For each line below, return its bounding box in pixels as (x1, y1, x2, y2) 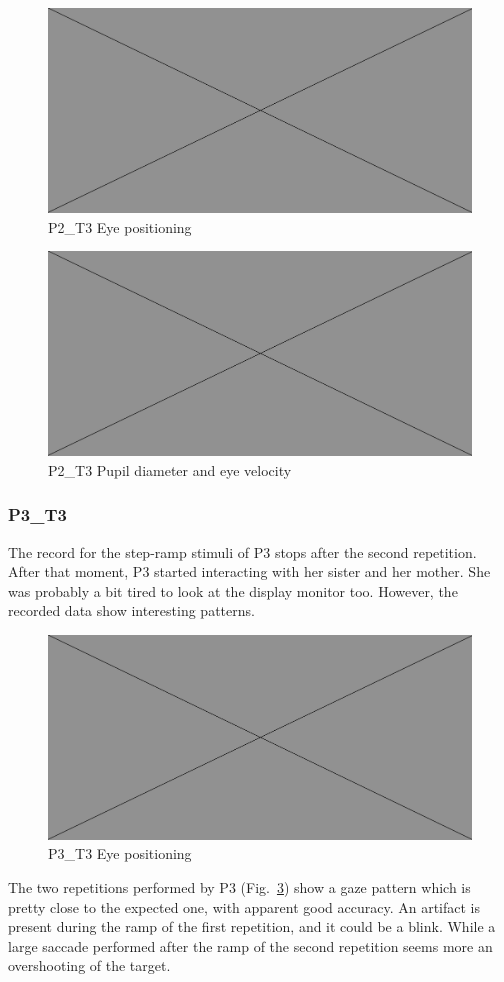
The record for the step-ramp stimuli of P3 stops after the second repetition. (8, 541, 477, 562)
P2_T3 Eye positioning (48, 216, 192, 237)
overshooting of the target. (8, 955, 171, 976)
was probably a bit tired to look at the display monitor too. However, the (8, 580, 458, 601)
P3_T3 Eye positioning (48, 843, 192, 864)
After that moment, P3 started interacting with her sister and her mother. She (8, 561, 491, 582)
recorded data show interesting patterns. (8, 600, 255, 621)
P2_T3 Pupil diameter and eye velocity (48, 459, 292, 480)
